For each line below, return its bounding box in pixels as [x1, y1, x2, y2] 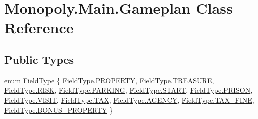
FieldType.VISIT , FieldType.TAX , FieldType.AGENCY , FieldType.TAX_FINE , [4, 94, 254, 105]
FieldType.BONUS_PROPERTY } [4, 104, 113, 115]
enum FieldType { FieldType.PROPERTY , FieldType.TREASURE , [4, 75, 214, 85]
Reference [4, 17, 74, 38]
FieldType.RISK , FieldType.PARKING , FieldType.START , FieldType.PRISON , [4, 85, 253, 95]
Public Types [4, 51, 74, 67]
